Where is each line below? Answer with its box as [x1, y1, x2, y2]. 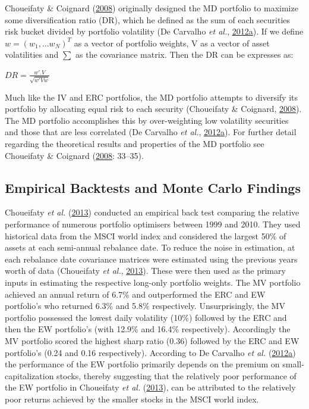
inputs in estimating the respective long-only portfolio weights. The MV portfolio [5, 276, 301, 288]
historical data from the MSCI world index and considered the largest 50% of [5, 229, 286, 242]
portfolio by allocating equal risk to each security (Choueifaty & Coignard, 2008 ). [5, 102, 302, 115]
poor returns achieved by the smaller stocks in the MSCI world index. [5, 392, 259, 405]
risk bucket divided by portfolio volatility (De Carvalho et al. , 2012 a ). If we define [5, 25, 304, 38]
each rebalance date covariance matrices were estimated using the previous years [5, 252, 298, 265]
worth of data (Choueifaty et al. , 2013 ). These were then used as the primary [5, 264, 286, 277]
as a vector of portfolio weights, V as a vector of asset [74, 36, 270, 49]
